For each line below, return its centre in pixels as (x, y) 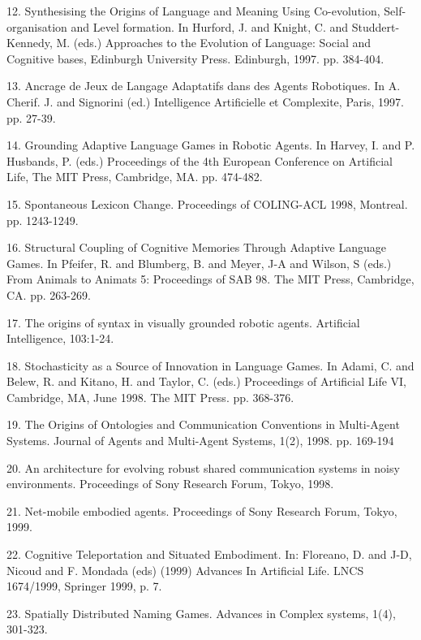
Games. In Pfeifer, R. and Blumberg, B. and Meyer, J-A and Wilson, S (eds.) (199, 263)
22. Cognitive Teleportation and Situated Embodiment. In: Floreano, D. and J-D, (209, 554)
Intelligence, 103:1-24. (60, 338)
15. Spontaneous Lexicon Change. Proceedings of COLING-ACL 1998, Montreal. (207, 203)
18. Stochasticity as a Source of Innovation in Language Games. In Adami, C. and (210, 365)
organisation (37, 26)
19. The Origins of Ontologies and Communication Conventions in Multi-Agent (203, 424)
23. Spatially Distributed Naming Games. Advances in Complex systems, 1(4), (201, 613)
